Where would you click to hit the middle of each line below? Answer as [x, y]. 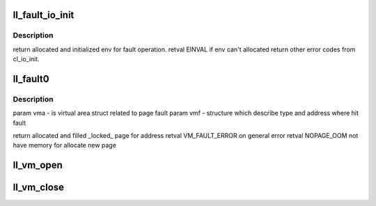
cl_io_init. [26, 59]
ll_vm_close [39, 188]
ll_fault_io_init [44, 15]
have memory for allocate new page [64, 145]
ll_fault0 [31, 79]
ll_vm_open [38, 165]
